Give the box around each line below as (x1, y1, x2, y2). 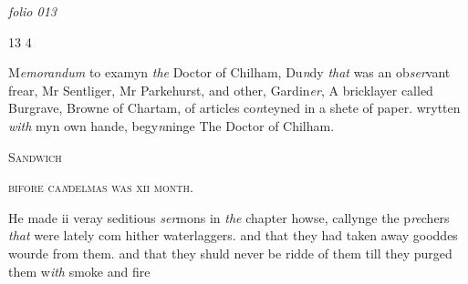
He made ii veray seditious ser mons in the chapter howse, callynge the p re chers (8, 208, 450, 227)
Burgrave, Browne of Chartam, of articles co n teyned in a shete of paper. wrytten (8, 98, 461, 117)
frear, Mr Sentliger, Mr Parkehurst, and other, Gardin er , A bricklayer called (8, 80, 433, 99)
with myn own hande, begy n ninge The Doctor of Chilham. (8, 116, 335, 135)
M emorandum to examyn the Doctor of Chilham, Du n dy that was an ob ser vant (8, 63, 451, 82)
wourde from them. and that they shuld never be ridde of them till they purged (8, 243, 452, 262)
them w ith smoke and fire (8, 261, 151, 280)
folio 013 (8, 2, 57, 20)
